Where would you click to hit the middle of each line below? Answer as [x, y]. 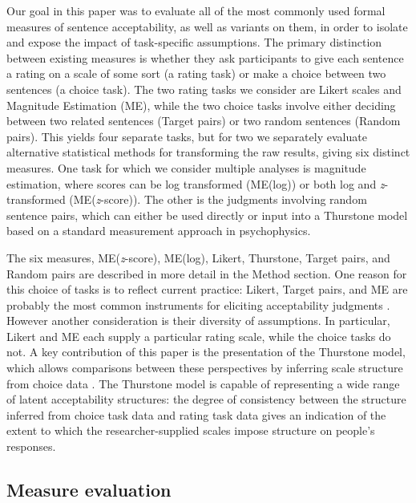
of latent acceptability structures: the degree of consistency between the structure [206, 399]
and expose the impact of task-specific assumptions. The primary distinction [194, 42]
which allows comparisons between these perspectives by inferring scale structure [205, 368]
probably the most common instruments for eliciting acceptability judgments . [198, 304]
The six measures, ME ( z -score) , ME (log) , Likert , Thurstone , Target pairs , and [198, 257]
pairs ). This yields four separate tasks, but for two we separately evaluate [187, 136]
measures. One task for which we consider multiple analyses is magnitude [186, 167]
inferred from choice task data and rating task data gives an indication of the [196, 414]
